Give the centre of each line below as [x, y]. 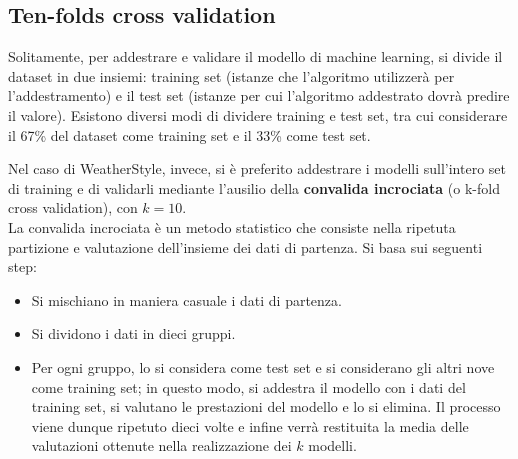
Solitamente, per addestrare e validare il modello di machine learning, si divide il [255, 56]
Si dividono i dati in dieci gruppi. [133, 333]
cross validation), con [73, 207]
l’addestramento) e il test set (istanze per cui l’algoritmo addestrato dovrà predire [259, 95]
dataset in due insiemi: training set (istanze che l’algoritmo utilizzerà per [231, 75]
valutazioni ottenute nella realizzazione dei [161, 445]
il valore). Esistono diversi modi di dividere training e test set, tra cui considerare [258, 114]
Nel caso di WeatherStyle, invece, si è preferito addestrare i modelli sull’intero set [257, 168]
